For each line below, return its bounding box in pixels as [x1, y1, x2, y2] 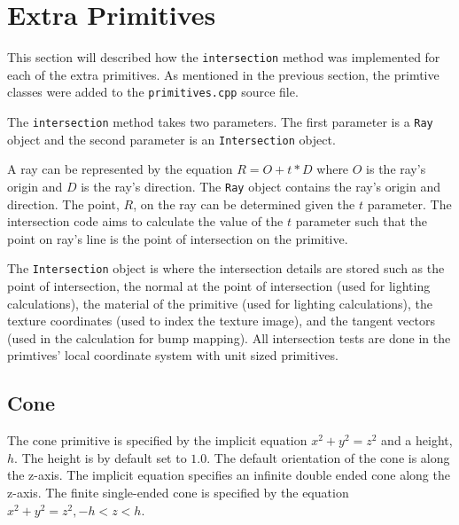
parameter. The [367, 194, 452, 213]
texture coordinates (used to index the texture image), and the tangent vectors [7, 311, 435, 330]
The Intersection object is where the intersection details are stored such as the [7, 259, 445, 278]
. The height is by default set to [14, 448, 187, 466]
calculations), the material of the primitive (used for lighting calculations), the [7, 294, 432, 312]
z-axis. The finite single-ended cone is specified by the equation [7, 482, 349, 501]
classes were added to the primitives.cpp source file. [7, 82, 299, 101]
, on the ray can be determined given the [133, 194, 355, 213]
